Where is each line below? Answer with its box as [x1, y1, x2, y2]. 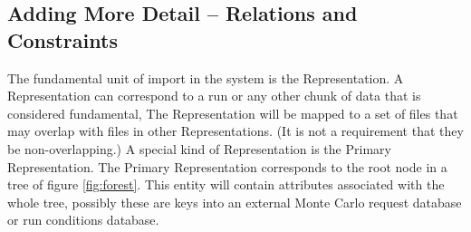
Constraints [7, 25, 118, 53]
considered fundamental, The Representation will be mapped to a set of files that [7, 103, 458, 122]
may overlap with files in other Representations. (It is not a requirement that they [7, 121, 464, 140]
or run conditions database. [7, 210, 159, 229]
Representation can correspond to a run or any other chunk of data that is [7, 86, 421, 105]
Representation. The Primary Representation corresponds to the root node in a [7, 157, 447, 176]
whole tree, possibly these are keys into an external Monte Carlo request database [7, 192, 462, 211]
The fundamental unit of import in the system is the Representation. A [7, 68, 404, 87]
